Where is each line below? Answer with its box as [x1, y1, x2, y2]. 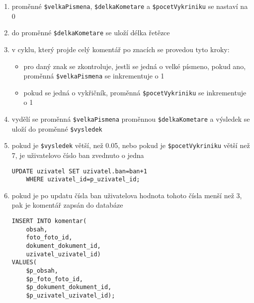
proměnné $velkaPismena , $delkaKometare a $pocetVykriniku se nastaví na [11, 1, 248, 11]
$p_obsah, [26, 267, 58, 274]
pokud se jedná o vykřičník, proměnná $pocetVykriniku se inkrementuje [23, 87, 247, 97]
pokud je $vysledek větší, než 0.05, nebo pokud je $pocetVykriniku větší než [11, 140, 250, 151]
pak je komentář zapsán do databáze [11, 200, 123, 210]
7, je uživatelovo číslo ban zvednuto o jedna [11, 150, 144, 160]
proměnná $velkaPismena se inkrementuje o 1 [23, 71, 165, 81]
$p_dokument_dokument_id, [26, 284, 112, 291]
